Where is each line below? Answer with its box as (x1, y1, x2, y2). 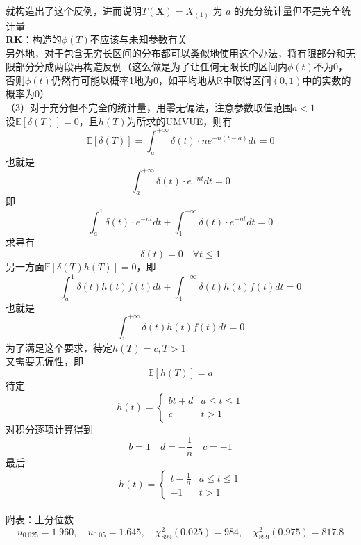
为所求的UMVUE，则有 (126, 113, 233, 128)
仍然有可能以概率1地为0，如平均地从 (51, 72, 217, 87)
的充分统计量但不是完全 (234, 3, 342, 17)
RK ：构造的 (6, 32, 62, 47)
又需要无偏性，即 (6, 354, 83, 368)
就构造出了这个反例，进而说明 (6, 3, 142, 17)
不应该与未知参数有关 (90, 32, 187, 47)
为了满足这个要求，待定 (6, 340, 112, 355)
